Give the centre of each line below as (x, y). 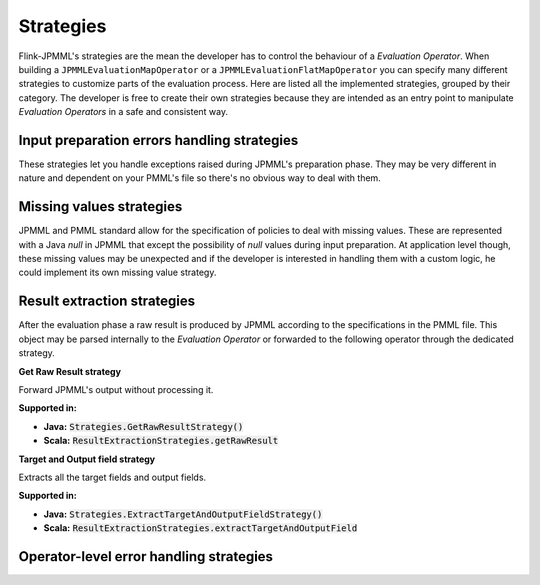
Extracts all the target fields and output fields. (112, 477)
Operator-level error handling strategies (146, 556)
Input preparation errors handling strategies (158, 140)
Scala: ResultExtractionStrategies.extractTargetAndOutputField (200, 528)
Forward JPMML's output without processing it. (116, 389)
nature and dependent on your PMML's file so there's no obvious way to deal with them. (200, 178)
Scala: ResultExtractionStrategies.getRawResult (161, 441)
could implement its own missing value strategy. (117, 272)
